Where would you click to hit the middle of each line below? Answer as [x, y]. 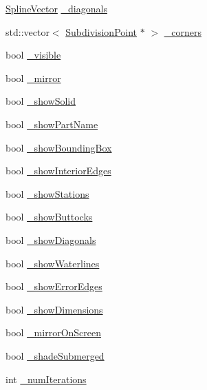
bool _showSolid [41, 101]
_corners [183, 31]
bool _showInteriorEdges [58, 171]
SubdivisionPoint [101, 31]
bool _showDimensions [54, 309]
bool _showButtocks [49, 217]
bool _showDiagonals [51, 239]
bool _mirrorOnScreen [54, 332]
